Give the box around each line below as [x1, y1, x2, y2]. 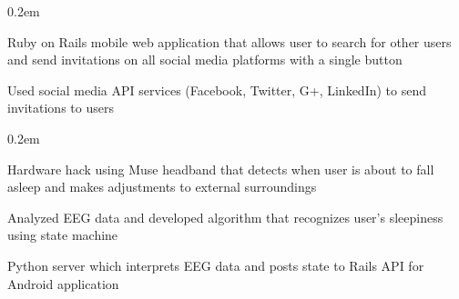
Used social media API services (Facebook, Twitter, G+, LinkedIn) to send [7, 80, 427, 99]
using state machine [7, 225, 118, 244]
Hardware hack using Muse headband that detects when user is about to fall [7, 159, 434, 178]
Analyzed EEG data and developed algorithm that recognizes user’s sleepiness [7, 207, 444, 226]
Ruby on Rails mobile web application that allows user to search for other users [7, 32, 452, 51]
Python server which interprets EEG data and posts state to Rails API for [7, 255, 424, 274]
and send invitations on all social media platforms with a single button [7, 50, 403, 69]
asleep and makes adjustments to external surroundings [7, 177, 317, 196]
